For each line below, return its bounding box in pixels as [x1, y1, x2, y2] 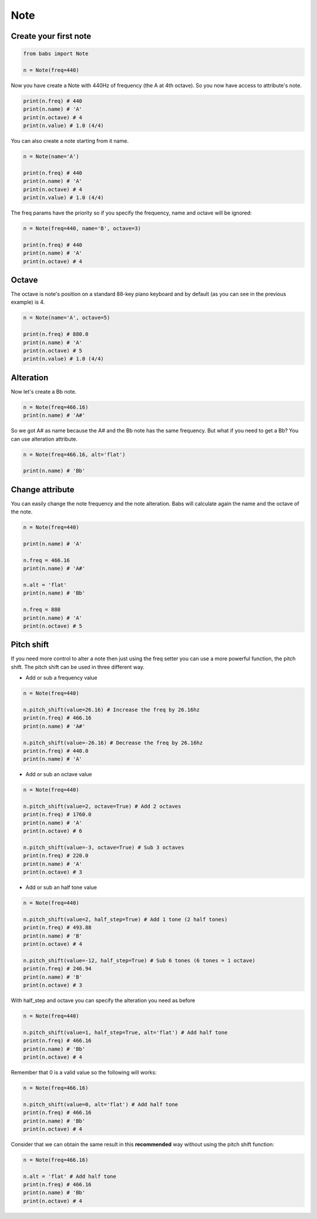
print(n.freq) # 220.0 [23, 852, 89, 859]
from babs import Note [23, 51, 89, 57]
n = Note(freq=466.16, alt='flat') [23, 451, 126, 458]
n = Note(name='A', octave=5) [23, 314, 110, 321]
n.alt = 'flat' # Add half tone [23, 1173, 117, 1180]
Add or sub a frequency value [25, 674, 98, 681]
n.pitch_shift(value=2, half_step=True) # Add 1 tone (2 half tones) [23, 916, 228, 922]
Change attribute [11, 485, 75, 495]
